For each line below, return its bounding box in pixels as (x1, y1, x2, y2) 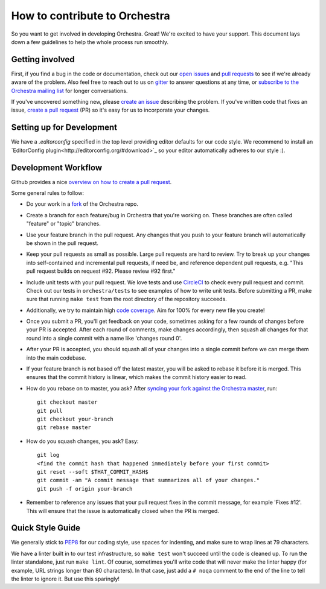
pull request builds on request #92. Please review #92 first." (26, 267, 176, 275)
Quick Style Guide (11, 523, 81, 533)
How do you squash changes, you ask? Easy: (26, 438, 139, 445)
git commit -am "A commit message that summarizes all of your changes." (37, 477, 260, 484)
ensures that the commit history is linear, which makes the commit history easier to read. (26, 374, 247, 381)
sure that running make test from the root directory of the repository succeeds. (26, 296, 228, 303)
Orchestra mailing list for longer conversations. (11, 87, 128, 94)
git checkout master (37, 399, 98, 406)
